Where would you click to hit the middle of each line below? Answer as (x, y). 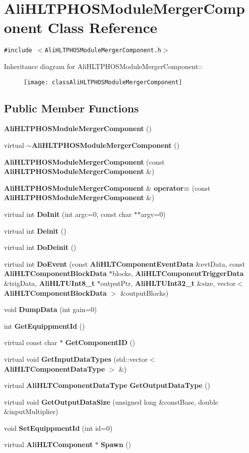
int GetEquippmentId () (45, 326)
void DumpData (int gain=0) (50, 309)
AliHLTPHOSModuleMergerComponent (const (84, 161)
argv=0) (153, 214)
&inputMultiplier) (31, 411)
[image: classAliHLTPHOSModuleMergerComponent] (103, 82)
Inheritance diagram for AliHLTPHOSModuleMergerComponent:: (103, 66)
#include (18, 51)
